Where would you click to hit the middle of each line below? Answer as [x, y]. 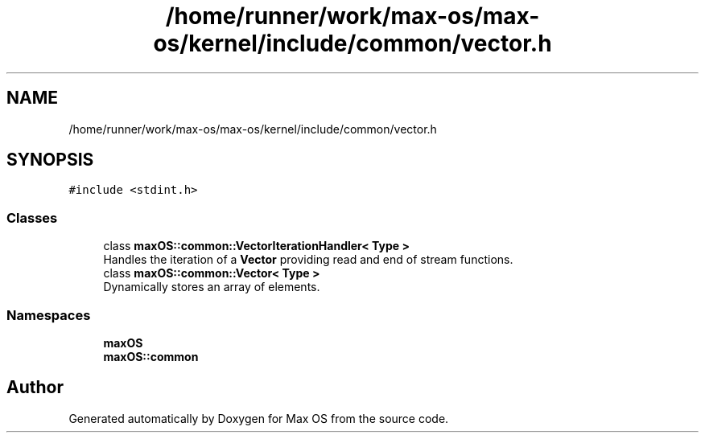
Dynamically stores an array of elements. [212, 287]
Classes [32, 217]
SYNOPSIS [50, 160]
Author [35, 388]
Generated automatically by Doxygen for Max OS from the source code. [259, 418]
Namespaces [49, 315]
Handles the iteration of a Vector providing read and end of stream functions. [308, 260]
